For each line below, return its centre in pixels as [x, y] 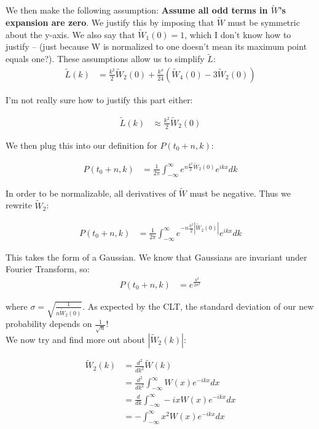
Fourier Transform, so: [48, 269]
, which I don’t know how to [238, 34]
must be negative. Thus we [240, 193]
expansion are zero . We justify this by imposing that [110, 22]
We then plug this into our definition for [81, 145]
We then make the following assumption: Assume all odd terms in [137, 10]
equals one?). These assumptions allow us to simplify [105, 59]
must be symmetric [264, 22]
